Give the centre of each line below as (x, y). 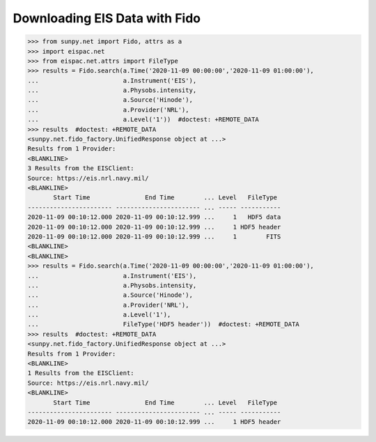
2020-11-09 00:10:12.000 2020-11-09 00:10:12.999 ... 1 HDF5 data (154, 217)
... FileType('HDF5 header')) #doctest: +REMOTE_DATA (163, 325)
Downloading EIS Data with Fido (107, 18)
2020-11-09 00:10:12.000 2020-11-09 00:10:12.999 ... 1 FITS (154, 236)
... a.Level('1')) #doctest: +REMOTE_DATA (143, 120)
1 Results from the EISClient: (81, 373)
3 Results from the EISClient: (81, 168)
